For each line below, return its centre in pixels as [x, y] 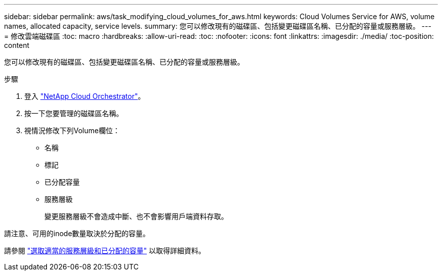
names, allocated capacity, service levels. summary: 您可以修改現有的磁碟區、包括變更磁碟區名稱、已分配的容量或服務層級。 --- [218, 26]
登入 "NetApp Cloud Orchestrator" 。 [85, 96]
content [17, 45]
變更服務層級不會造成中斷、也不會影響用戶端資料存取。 [136, 216]
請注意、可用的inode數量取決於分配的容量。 [77, 233]
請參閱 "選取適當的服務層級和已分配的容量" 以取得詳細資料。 [105, 251]
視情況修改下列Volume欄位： [72, 130]
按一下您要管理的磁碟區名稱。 [74, 113]
